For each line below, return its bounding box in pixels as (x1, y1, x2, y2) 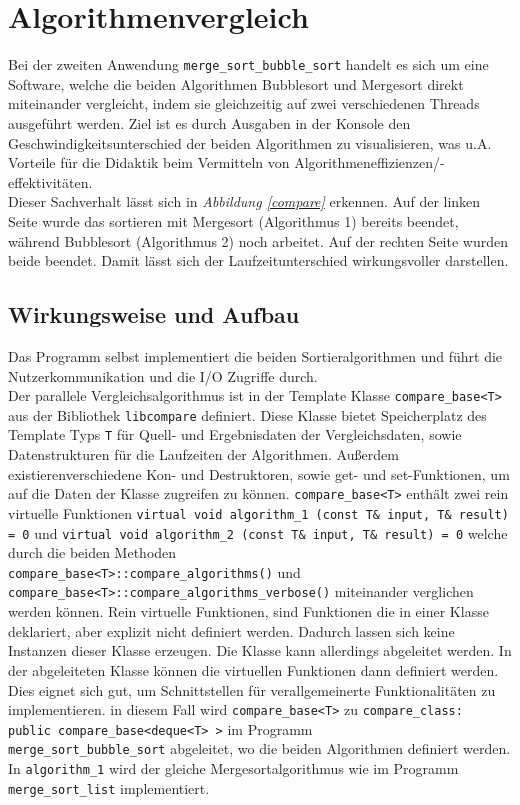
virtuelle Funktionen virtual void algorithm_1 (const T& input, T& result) (8, 502, 509, 523)
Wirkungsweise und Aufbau (8, 299, 300, 330)
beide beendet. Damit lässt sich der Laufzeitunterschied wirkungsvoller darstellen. (8, 250, 509, 271)
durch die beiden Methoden (8, 542, 177, 563)
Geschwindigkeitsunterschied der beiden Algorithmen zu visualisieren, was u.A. (8, 132, 492, 153)
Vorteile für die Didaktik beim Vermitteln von (8, 152, 290, 173)
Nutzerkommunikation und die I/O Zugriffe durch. (8, 365, 318, 386)
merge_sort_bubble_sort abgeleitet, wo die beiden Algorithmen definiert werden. (8, 738, 511, 759)
